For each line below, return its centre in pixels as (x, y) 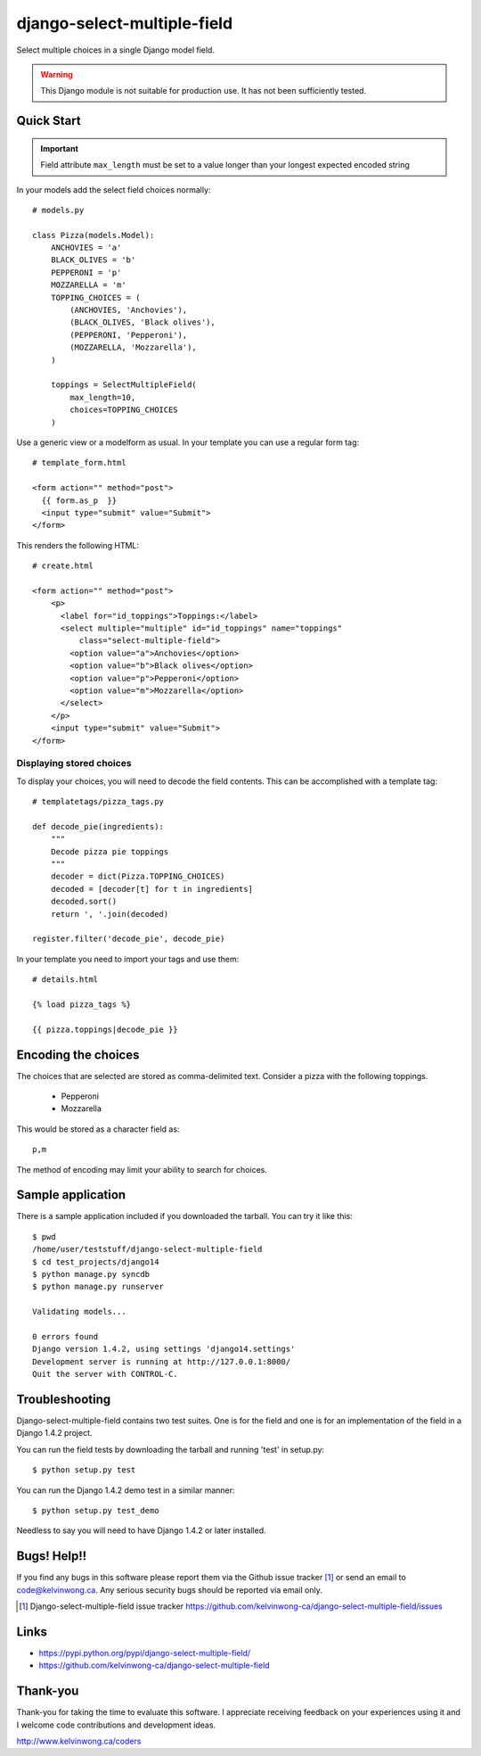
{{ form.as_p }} (79, 500)
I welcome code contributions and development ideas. (116, 1725)
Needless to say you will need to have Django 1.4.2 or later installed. (141, 1530)
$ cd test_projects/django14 (96, 1261)
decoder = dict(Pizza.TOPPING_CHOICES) (138, 877)
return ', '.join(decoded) (110, 914)
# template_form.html (79, 463)
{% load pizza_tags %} (82, 1004)
